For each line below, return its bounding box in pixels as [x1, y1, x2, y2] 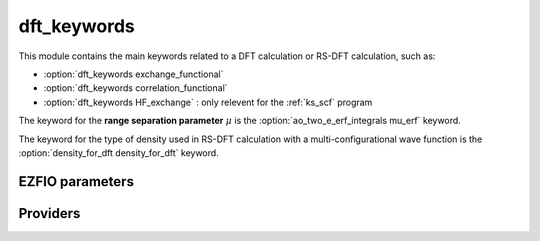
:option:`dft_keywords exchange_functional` [43, 68, 224, 80]
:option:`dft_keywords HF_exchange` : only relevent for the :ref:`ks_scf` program [43, 96, 373, 108]
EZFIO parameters [18, 173, 135, 190]
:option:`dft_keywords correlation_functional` [43, 82, 229, 94]
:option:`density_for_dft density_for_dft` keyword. [18, 146, 219, 159]
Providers [18, 205, 81, 222]
